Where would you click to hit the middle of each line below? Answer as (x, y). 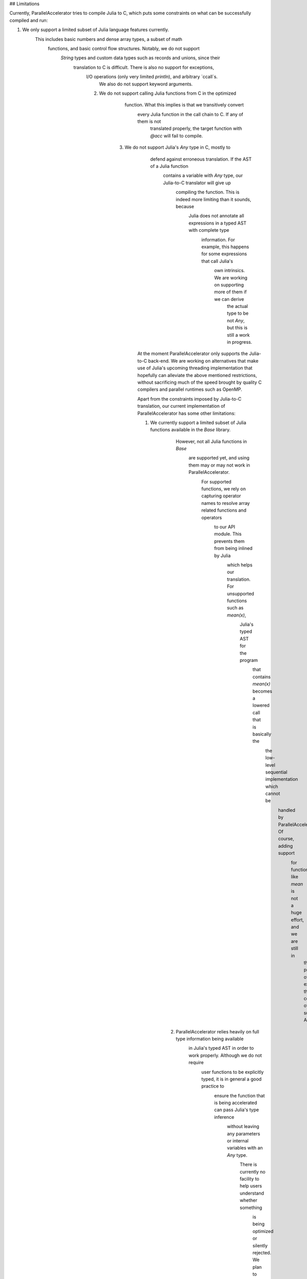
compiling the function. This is (208, 192)
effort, (298, 920)
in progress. (240, 342)
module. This (228, 534)
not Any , (236, 320)
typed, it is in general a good (232, 1079)
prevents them (229, 541)
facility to (249, 1179)
